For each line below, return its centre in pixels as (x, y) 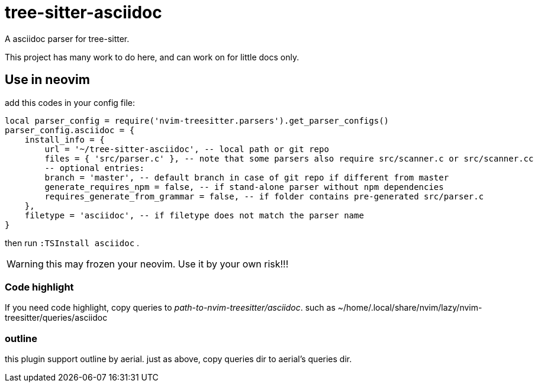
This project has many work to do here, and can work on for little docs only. (152, 57)
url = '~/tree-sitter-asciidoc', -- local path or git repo (187, 149)
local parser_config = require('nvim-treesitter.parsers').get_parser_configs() (197, 120)
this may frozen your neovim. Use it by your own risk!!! (167, 264)
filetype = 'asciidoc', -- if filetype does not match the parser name (194, 215)
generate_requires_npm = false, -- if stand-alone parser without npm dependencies (244, 187)
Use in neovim (47, 80)
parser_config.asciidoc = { (70, 130)
